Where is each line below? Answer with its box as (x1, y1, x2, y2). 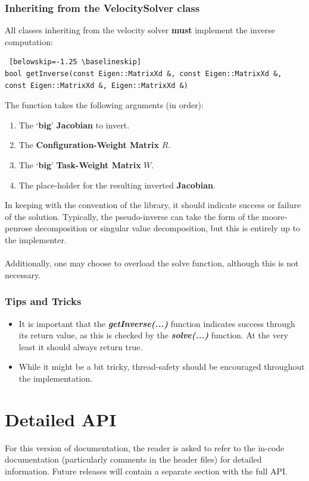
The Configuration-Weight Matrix (18, 139, 159, 151)
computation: (5, 35, 53, 48)
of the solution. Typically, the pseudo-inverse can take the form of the (5, 210, 260, 222)
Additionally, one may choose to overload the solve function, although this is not (5, 257, 299, 269)
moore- (261, 210, 288, 222)
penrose (5, 222, 33, 234)
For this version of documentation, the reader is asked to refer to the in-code (5, 441, 285, 454)
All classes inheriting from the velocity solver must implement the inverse (5, 24, 275, 36)
